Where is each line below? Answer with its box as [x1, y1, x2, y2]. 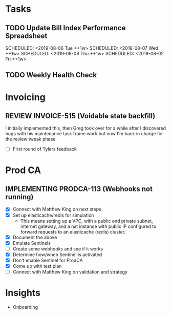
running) [5, 193, 34, 201]
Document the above [12, 234, 57, 240]
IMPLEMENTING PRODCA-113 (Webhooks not [5, 185, 153, 194]
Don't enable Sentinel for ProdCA [12, 257, 83, 263]
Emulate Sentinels [12, 240, 51, 246]
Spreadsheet [5, 31, 48, 40]
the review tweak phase [5, 136, 56, 142]
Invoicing [5, 91, 46, 103]
